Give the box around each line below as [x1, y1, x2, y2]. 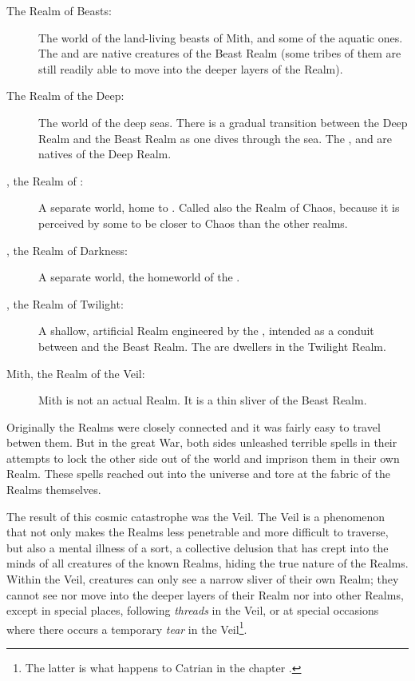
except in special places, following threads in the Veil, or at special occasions [6, 602, 379, 619]
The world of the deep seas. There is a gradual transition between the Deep [38, 113, 408, 130]
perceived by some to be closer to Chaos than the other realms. [38, 214, 348, 231]
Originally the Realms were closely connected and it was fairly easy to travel [6, 418, 381, 435]
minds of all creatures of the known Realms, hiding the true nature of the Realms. [6, 555, 409, 571]
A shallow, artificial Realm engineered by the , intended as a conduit [38, 322, 374, 339]
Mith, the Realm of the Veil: [6, 364, 145, 381]
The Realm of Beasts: [6, 2, 112, 18]
